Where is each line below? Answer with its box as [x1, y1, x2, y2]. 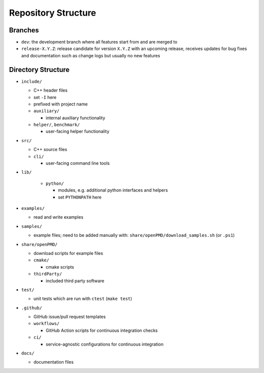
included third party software [45, 277, 105, 284]
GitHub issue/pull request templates [33, 314, 106, 320]
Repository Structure [9, 7, 96, 18]
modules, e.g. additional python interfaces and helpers [58, 187, 168, 193]
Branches [9, 26, 39, 34]
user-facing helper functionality [45, 128, 110, 134]
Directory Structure [9, 65, 70, 74]
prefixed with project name [33, 101, 88, 107]
